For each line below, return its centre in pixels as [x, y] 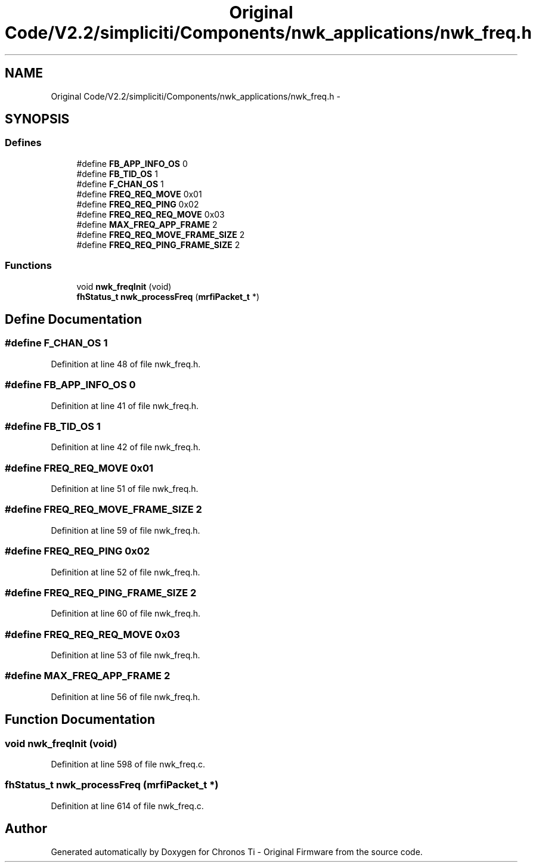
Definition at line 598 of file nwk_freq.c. [128, 764]
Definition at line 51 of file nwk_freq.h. [125, 489]
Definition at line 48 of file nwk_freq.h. [126, 364]
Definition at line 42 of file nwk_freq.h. [126, 447]
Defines [23, 143]
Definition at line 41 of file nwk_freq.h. [125, 405]
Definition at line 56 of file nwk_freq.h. [126, 696]
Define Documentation [73, 319]
